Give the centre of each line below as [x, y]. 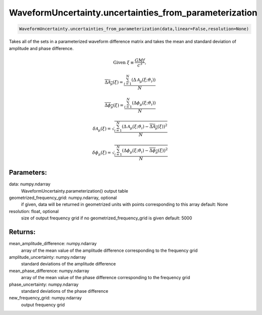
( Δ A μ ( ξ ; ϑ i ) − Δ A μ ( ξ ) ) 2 [145, 127]
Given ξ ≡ [123, 62]
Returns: [22, 232]
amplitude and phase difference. [41, 48]
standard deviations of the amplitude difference [69, 264]
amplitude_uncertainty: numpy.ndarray [47, 257]
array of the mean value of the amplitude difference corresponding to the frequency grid [109, 250]
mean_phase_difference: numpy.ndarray [49, 271]
